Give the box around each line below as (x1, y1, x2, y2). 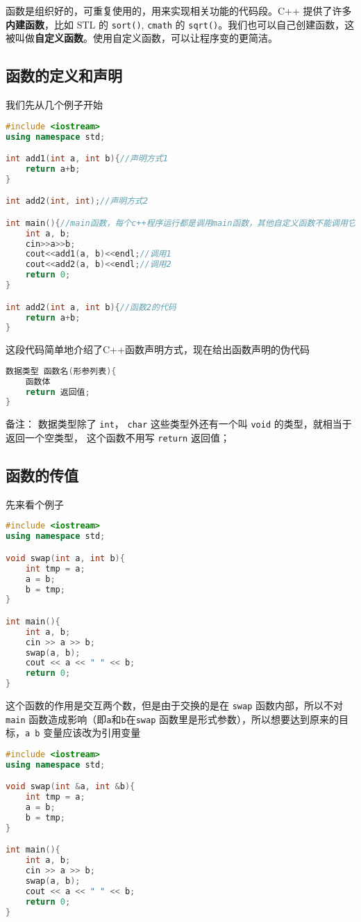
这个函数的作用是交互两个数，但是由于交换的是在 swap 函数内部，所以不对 (6, 698, 343, 713)
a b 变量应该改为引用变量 (25, 725, 141, 740)
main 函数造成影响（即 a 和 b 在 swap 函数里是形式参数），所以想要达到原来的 (6, 711, 339, 726)
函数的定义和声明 (6, 65, 122, 86)
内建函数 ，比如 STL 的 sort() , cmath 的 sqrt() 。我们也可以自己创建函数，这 (6, 17, 355, 31)
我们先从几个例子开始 (6, 97, 103, 112)
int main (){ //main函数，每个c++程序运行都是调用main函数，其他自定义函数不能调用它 (6, 218, 356, 228)
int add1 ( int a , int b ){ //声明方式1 (6, 154, 168, 164)
